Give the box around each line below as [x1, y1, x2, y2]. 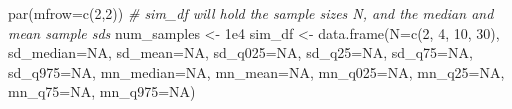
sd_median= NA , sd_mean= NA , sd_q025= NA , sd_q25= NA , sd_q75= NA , [8, 42, 473, 63]
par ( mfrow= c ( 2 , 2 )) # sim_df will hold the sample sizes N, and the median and [8, 3, 494, 23]
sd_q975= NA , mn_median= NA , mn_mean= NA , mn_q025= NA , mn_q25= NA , [8, 61, 505, 82]
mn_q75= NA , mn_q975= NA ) [8, 81, 196, 102]
